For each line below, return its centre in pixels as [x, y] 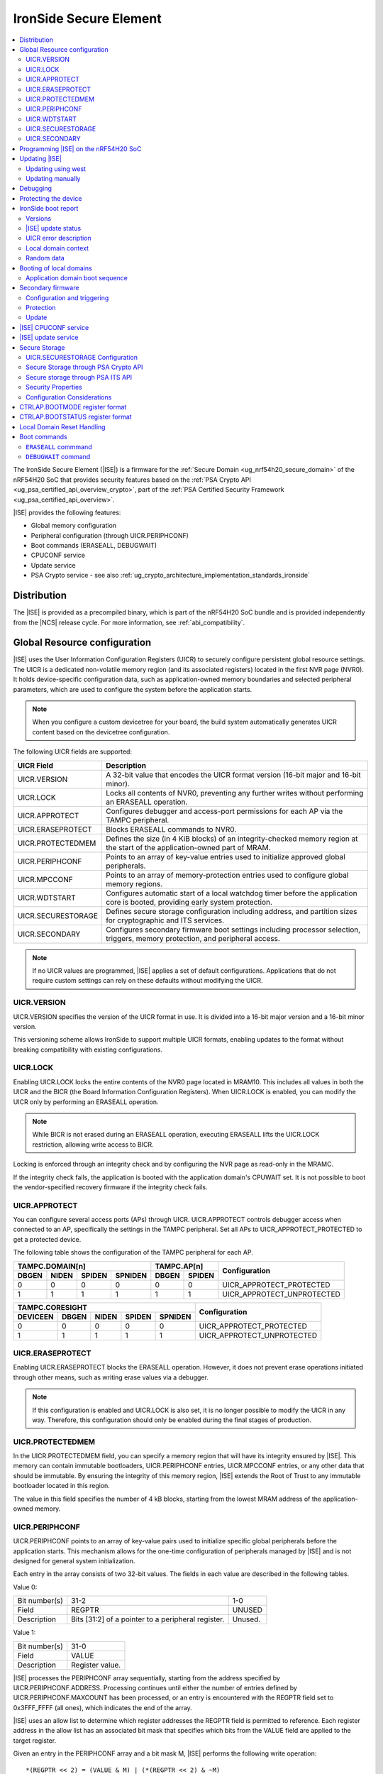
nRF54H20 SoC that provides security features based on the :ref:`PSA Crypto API [132, 480]
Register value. [96, 1665]
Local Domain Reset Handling [62, 426]
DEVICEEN [35, 1316]
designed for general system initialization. [74, 1560]
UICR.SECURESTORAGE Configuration [82, 358]
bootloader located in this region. [61, 1486]
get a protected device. [47, 1239]
